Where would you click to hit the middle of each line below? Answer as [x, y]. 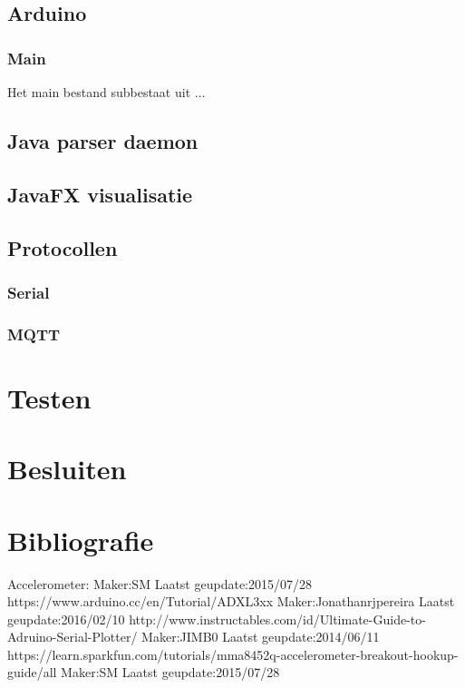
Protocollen [63, 247]
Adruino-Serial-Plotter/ [73, 637]
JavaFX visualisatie [100, 194]
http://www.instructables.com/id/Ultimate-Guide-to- [277, 619]
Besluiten [67, 469]
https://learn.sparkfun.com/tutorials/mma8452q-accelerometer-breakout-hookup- [233, 654]
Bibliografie [81, 540]
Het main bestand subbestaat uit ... [107, 92]
